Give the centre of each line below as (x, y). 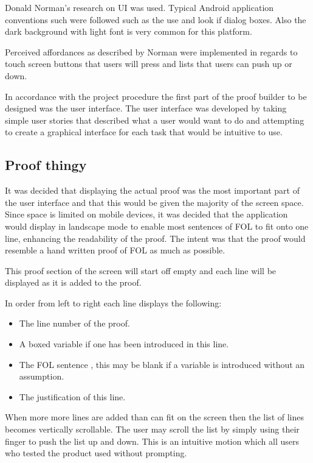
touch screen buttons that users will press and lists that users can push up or (149, 64)
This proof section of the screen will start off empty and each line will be (141, 270)
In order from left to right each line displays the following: (113, 302)
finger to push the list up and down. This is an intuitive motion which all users (152, 441)
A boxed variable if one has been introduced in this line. (124, 344)
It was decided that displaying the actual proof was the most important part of (152, 190)
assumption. (42, 376)
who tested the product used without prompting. (96, 453)
